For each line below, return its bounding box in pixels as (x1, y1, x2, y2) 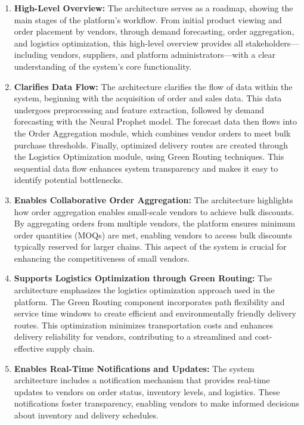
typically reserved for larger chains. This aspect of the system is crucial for (14, 240, 287, 253)
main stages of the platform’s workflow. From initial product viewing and (14, 13, 282, 26)
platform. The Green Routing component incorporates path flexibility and (14, 295, 285, 308)
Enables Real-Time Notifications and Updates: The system (14, 362, 255, 374)
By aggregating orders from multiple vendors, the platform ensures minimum (14, 217, 296, 229)
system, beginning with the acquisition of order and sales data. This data (14, 92, 282, 104)
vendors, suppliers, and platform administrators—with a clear (50, 48, 275, 61)
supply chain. (46, 342, 95, 355)
